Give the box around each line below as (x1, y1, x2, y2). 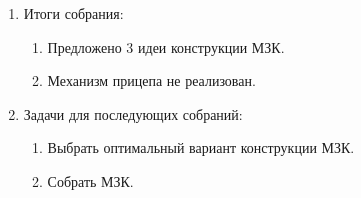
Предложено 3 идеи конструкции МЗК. (47, 36, 285, 57)
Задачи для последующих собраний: (23, 103, 243, 124)
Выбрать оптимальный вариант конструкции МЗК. (47, 137, 355, 158)
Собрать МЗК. (47, 170, 134, 191)
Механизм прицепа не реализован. (47, 70, 256, 91)
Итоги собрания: (23, 3, 124, 23)
